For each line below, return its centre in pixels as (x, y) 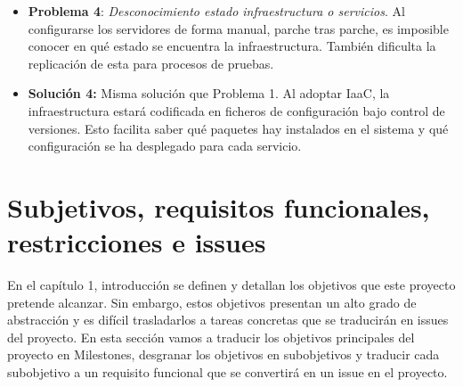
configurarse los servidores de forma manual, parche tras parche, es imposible (238, 28)
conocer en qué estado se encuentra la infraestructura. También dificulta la (232, 46)
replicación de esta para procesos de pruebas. (151, 63)
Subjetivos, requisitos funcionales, (219, 206)
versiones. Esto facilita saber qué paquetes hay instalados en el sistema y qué (238, 128)
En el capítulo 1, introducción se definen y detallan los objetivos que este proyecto (231, 285)
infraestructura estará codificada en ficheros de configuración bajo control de (236, 110)
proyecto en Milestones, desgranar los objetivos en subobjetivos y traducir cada (223, 354)
